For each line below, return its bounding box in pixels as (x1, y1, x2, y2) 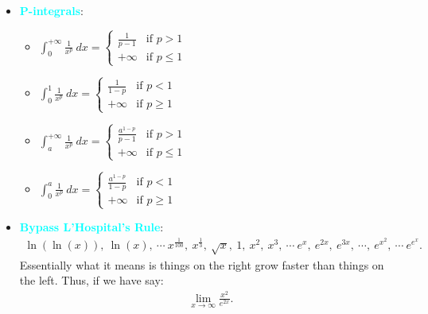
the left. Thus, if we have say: (19, 272, 164, 289)
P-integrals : (19, 2, 84, 18)
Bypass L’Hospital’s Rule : (19, 219, 164, 235)
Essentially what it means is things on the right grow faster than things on (19, 256, 384, 273)
